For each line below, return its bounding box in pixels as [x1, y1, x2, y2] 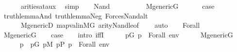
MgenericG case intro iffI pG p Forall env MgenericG [3, 29, 233, 39]
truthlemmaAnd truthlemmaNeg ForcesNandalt [3, 10, 148, 20]
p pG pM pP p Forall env [19, 39, 110, 49]
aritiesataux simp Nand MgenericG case [20, 1, 215, 11]
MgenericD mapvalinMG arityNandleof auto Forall [20, 20, 200, 30]
